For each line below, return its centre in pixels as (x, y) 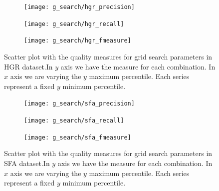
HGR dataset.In (28, 66)
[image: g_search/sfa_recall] (74, 120)
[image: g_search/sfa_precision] (79, 104)
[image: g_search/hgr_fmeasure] (78, 41)
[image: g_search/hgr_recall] (74, 24)
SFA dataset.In (27, 163)
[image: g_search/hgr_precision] (79, 7)
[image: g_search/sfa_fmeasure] (78, 137)
